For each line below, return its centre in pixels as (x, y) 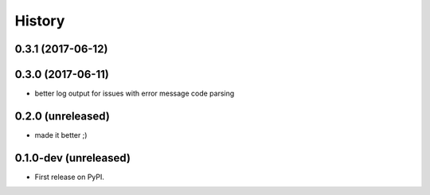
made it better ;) (61, 135)
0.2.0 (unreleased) (63, 116)
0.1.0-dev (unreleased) (73, 158)
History (40, 21)
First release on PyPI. (70, 177)
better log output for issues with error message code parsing (135, 94)
